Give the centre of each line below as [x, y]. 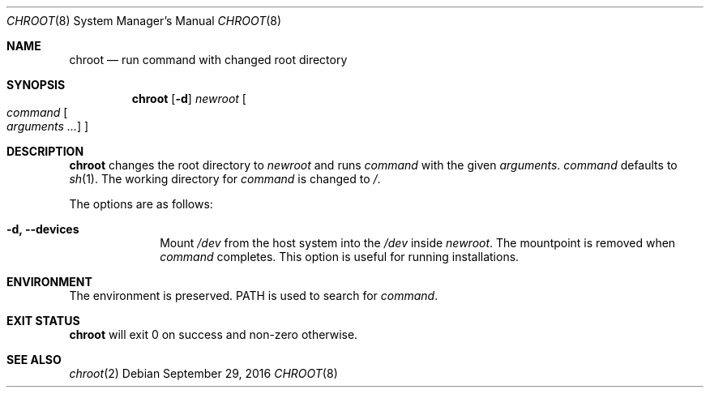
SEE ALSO [34, 360]
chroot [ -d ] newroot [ [189, 98]
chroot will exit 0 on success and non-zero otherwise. [214, 334]
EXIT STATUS [43, 321]
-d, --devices [43, 229]
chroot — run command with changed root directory [208, 60]
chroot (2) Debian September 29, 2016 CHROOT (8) [203, 373]
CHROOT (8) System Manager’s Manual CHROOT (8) [144, 21]
